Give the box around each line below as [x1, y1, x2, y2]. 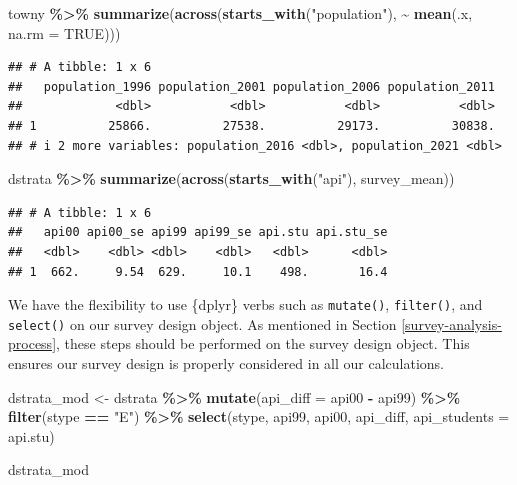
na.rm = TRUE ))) [8, 22, 121, 43]
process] [8, 333, 57, 354]
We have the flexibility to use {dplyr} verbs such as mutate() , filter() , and [8, 294, 483, 315]
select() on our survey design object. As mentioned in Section [8, 313, 397, 334]
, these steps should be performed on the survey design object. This [56, 333, 470, 354]
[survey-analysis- [401, 313, 502, 334]
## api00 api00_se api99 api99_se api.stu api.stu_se [8, 225, 388, 240]
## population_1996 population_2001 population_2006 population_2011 [8, 79, 495, 94]
